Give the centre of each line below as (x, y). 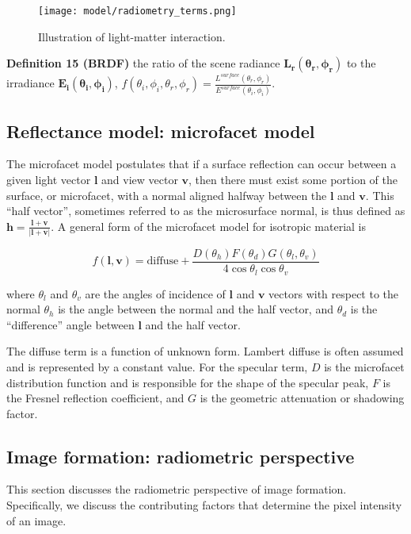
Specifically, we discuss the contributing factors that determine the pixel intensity (204, 505)
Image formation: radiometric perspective (181, 456)
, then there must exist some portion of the (293, 179)
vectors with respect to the (334, 293)
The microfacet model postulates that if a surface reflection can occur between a (202, 164)
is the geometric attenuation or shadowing (302, 398)
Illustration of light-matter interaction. (132, 36)
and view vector (140, 179)
